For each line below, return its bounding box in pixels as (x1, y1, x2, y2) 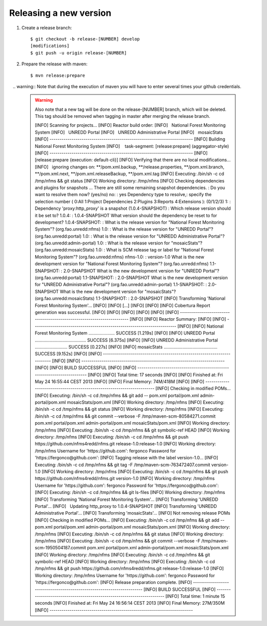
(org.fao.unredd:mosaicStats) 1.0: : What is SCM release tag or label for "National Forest (35, 247, 214, 253)
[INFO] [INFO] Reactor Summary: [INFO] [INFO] (129, 316, 226, 322)
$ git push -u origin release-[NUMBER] (30, 50, 127, 55)
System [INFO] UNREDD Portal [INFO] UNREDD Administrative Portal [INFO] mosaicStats (35, 129, 223, 135)
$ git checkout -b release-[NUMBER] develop (30, 36, 140, 42)
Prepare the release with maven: (21, 61, 88, 67)
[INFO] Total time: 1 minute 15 (165, 593, 225, 599)
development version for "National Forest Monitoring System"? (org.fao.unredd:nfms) (35, 261, 209, 267)
